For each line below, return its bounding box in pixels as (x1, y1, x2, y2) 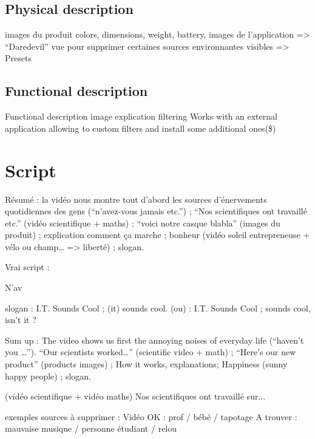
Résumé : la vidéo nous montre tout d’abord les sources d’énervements (5, 192, 267, 205)
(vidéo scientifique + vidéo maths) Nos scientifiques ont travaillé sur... (5, 390, 266, 403)
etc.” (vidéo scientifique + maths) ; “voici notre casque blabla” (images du (5, 216, 280, 229)
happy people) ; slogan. (5, 369, 92, 382)
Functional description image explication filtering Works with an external (5, 110, 277, 123)
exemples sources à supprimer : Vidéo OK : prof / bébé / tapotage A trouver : (5, 410, 297, 423)
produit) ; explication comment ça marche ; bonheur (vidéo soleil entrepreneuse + (5, 228, 310, 241)
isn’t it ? (5, 313, 36, 326)
